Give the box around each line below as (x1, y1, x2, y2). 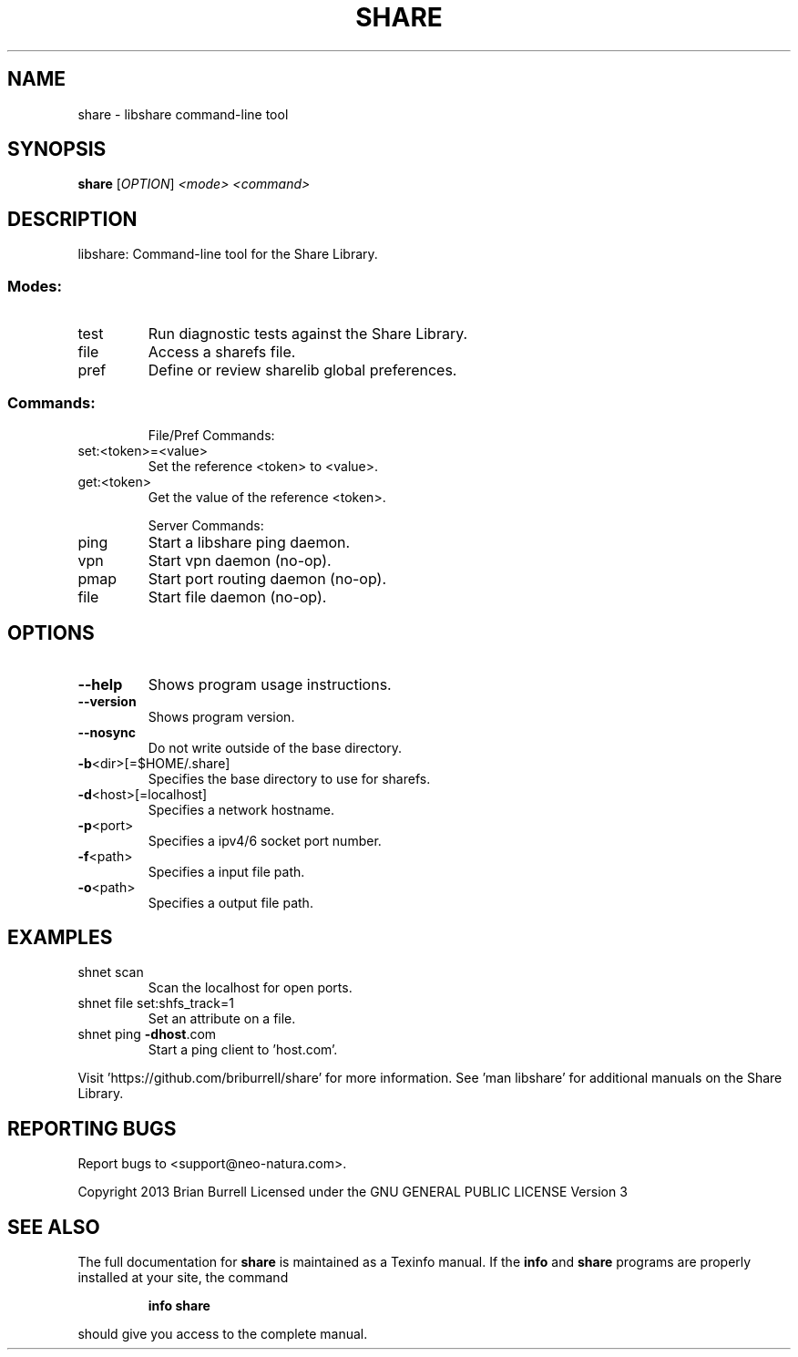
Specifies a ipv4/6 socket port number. (148, 832, 382, 848)
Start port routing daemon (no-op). (148, 569, 387, 588)
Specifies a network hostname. (148, 801, 334, 817)
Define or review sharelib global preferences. (148, 361, 457, 380)
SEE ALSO (7, 1215, 100, 1239)
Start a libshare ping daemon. (148, 532, 351, 551)
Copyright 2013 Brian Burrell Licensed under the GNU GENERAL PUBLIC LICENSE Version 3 (77, 1184, 628, 1200)
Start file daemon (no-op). (148, 587, 327, 606)
